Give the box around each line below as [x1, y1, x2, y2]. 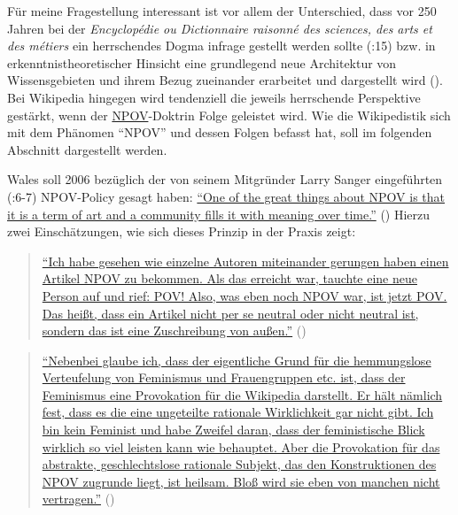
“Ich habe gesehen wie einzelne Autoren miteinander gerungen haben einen [42, 251, 449, 270]
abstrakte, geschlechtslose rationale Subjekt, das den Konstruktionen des [42, 455, 437, 473]
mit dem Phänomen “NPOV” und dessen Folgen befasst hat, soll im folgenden [7, 123, 432, 142]
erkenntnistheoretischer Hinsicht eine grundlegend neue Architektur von [7, 53, 397, 72]
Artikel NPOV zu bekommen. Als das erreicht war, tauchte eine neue [42, 269, 417, 288]
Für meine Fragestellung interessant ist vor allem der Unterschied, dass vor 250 [7, 2, 437, 19]
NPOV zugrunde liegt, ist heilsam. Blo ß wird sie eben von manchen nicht [42, 472, 440, 490]
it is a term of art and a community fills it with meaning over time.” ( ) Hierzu [7, 204, 431, 223]
